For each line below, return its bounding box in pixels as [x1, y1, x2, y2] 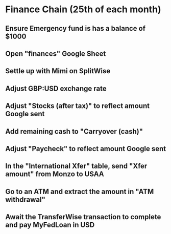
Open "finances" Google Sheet [5, 49, 106, 58]
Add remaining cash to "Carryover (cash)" [5, 127, 143, 136]
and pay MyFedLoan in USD [5, 221, 95, 229]
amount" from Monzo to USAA [5, 170, 104, 179]
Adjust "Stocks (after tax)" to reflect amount [5, 101, 150, 111]
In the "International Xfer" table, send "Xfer [5, 162, 148, 171]
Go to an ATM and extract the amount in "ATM [5, 187, 154, 196]
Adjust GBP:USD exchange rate [5, 84, 107, 93]
